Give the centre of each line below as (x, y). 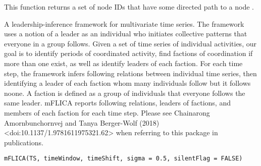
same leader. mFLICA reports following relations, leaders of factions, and (117, 103)
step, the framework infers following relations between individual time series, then (130, 73)
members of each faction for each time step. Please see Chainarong (107, 112)
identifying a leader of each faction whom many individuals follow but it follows (127, 83)
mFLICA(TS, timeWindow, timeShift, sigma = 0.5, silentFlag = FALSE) (123, 159)
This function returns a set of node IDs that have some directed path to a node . (129, 7)
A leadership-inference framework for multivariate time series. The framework (124, 23)
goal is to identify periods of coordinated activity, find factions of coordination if (128, 53)
